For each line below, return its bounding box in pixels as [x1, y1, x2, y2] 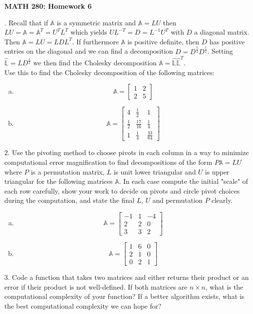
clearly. [211, 195, 233, 205]
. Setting [207, 46, 233, 56]
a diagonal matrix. [194, 27, 250, 37]
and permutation [152, 195, 203, 205]
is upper [205, 166, 230, 177]
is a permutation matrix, [31, 166, 105, 177]
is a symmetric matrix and [57, 17, 136, 27]
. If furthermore [72, 36, 119, 46]
